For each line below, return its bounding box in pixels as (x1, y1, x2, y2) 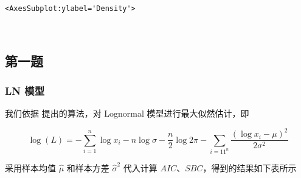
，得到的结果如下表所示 (202, 161, 297, 174)
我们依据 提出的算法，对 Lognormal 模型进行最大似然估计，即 (5, 107, 249, 120)
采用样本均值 (5, 161, 56, 174)
